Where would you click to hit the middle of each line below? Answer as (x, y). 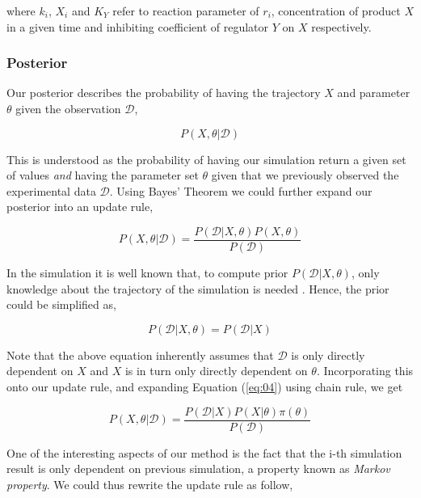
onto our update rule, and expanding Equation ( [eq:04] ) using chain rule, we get (205, 386)
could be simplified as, (61, 304)
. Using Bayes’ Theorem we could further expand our (241, 190)
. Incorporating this (365, 371)
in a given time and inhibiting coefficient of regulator (138, 26)
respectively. (341, 26)
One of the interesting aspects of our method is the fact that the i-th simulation (204, 452)
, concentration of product (336, 11)
